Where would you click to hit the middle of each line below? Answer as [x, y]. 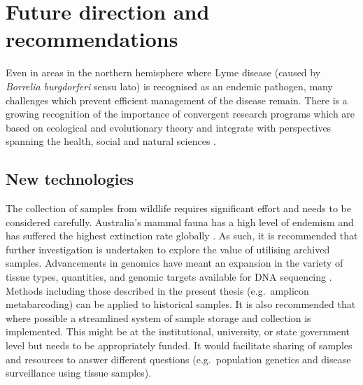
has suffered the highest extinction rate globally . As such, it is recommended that [182, 236]
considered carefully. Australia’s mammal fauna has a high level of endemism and [180, 222]
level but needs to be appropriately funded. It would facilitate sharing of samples [179, 345]
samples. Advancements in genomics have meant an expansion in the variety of [175, 263]
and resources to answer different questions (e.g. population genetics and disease [178, 359]
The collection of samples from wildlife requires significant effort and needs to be [179, 208]
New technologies [70, 179]
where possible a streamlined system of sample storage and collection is [158, 317]
